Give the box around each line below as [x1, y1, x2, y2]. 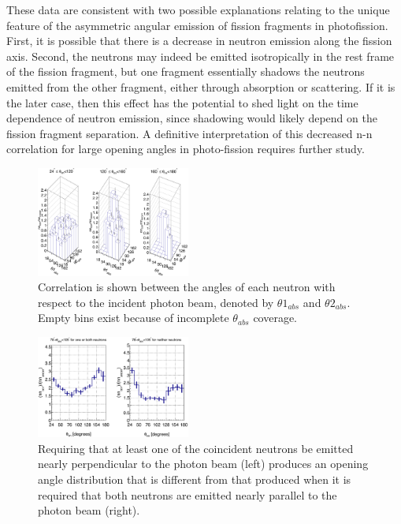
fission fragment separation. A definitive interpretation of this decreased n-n [6, 125, 373, 141]
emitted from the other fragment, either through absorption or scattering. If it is [6, 78, 395, 95]
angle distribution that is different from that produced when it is [38, 470, 351, 487]
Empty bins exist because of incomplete [38, 309, 229, 326]
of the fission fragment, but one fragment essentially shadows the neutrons [6, 63, 365, 80]
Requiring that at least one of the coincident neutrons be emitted [38, 440, 354, 456]
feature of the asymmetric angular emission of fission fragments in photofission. [6, 17, 388, 33]
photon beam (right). [38, 502, 140, 518]
